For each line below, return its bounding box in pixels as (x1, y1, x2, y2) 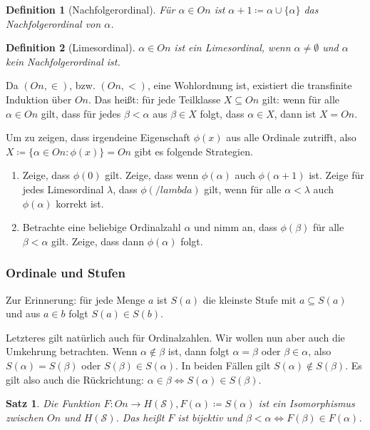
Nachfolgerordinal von (6, 16, 101, 31)
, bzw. (69, 78, 96, 93)
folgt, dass (200, 106, 245, 121)
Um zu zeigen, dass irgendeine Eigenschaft (6, 130, 191, 145)
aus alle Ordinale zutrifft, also (226, 130, 356, 145)
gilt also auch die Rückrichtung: (6, 372, 144, 387)
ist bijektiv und (178, 409, 242, 424)
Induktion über (6, 91, 72, 106)
